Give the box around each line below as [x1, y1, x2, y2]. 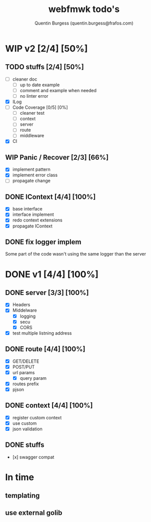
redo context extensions [12, 217, 62, 223]
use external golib [5, 508, 62, 517]
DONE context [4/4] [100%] [5, 401, 93, 410]
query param [19, 375, 46, 381]
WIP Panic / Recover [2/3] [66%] [5, 153, 109, 161]
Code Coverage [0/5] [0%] [12, 104, 68, 111]
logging [19, 313, 36, 319]
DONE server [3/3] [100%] [5, 288, 89, 297]
